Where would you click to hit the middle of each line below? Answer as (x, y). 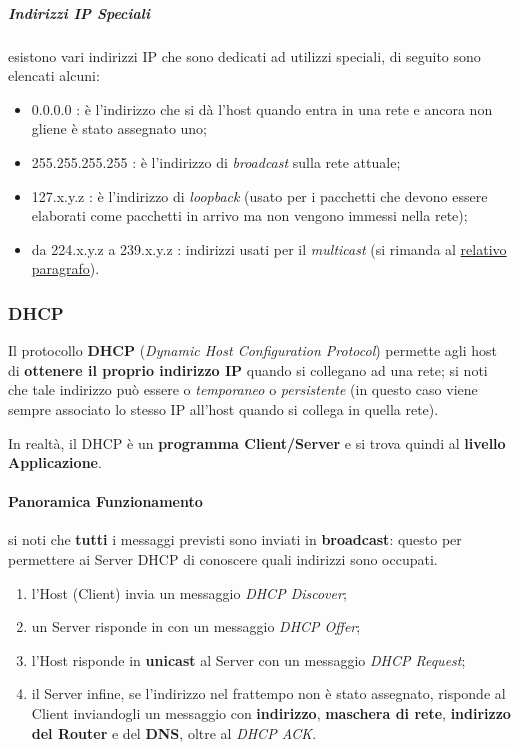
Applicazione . (55, 462)
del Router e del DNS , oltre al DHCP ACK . (174, 732)
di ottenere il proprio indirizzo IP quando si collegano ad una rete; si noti (248, 369)
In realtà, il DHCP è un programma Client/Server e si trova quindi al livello (257, 442)
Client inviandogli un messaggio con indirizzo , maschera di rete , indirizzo (271, 713)
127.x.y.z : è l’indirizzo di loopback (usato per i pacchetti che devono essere (259, 195)
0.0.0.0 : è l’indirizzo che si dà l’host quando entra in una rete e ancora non (262, 108)
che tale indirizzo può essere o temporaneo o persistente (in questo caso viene (243, 389)
